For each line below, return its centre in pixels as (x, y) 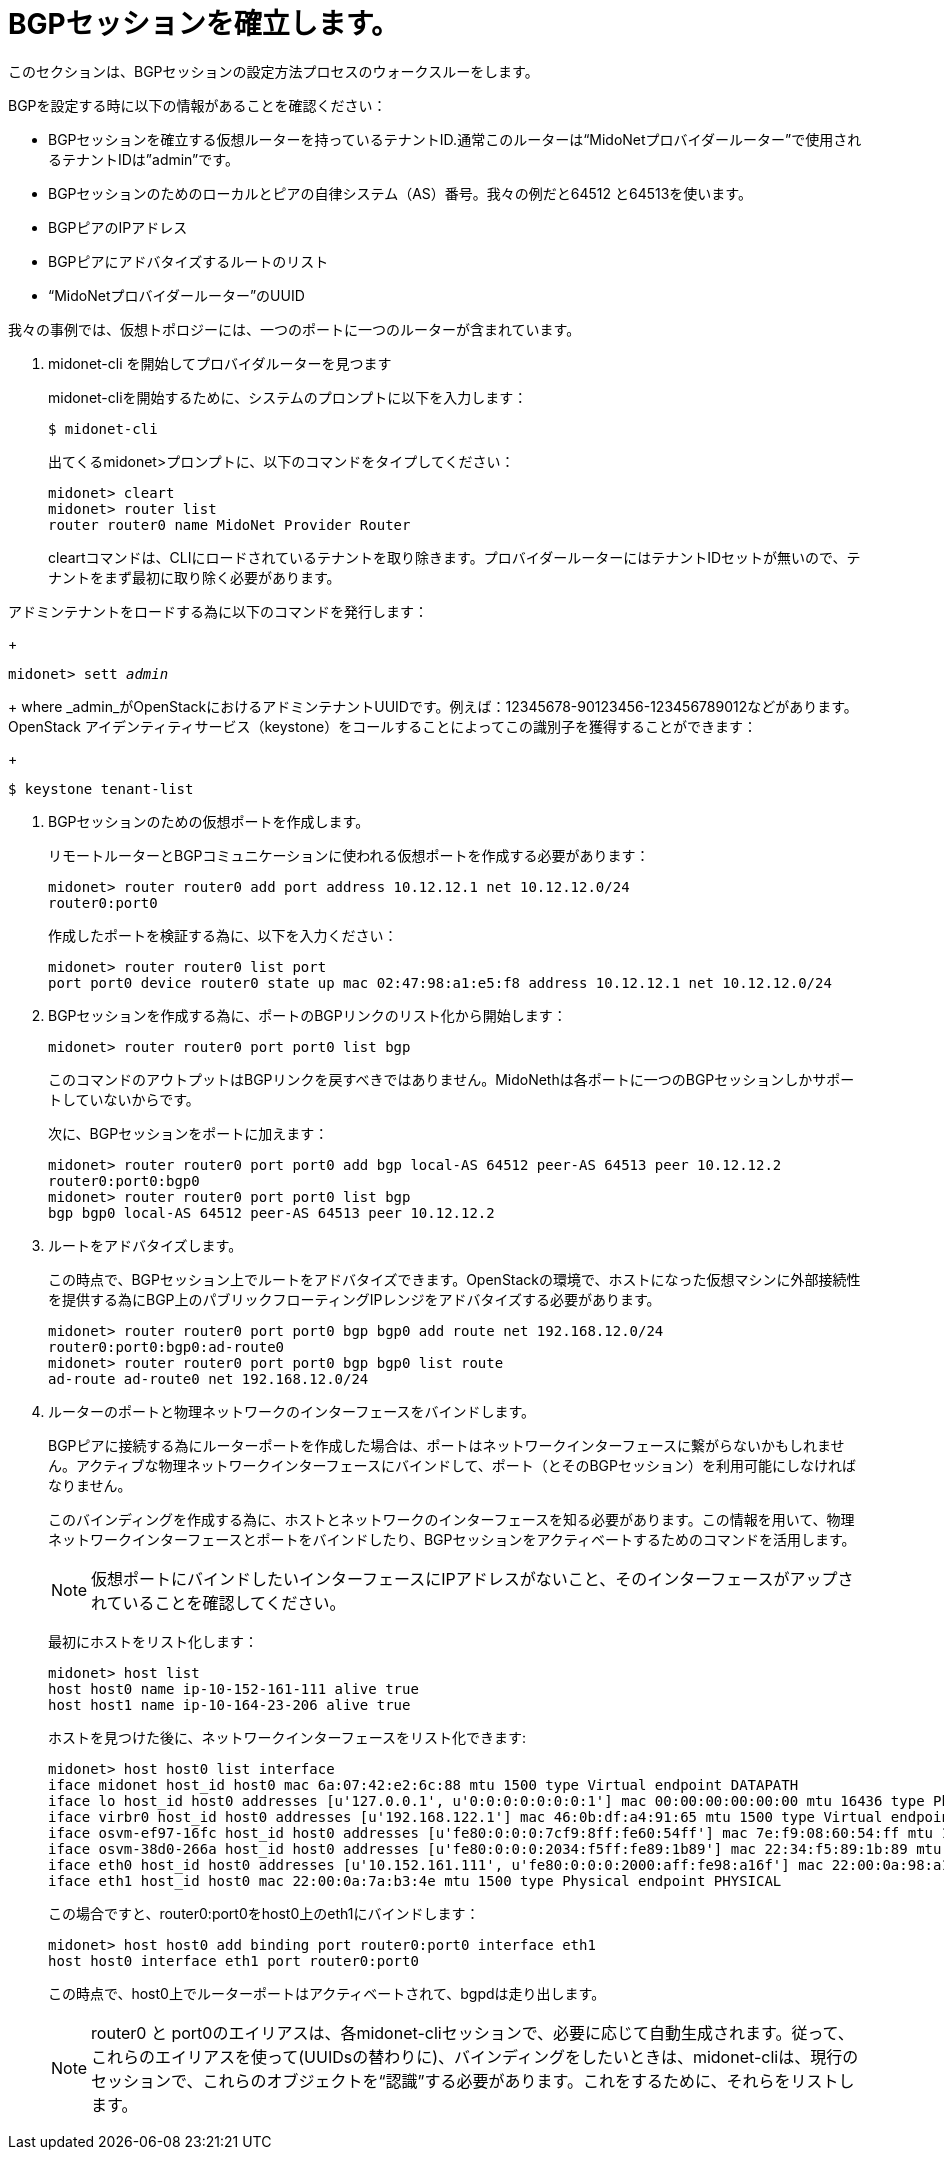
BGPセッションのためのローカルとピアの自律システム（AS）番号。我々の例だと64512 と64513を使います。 (400, 193)
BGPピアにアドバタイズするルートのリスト (188, 261)
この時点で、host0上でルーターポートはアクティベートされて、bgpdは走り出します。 (327, 1993)
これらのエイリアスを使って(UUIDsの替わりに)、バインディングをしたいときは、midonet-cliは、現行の (475, 2056)
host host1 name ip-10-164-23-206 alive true (229, 1704)
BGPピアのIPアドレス (118, 227)
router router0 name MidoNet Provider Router (229, 524)
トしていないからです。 (124, 1099)
